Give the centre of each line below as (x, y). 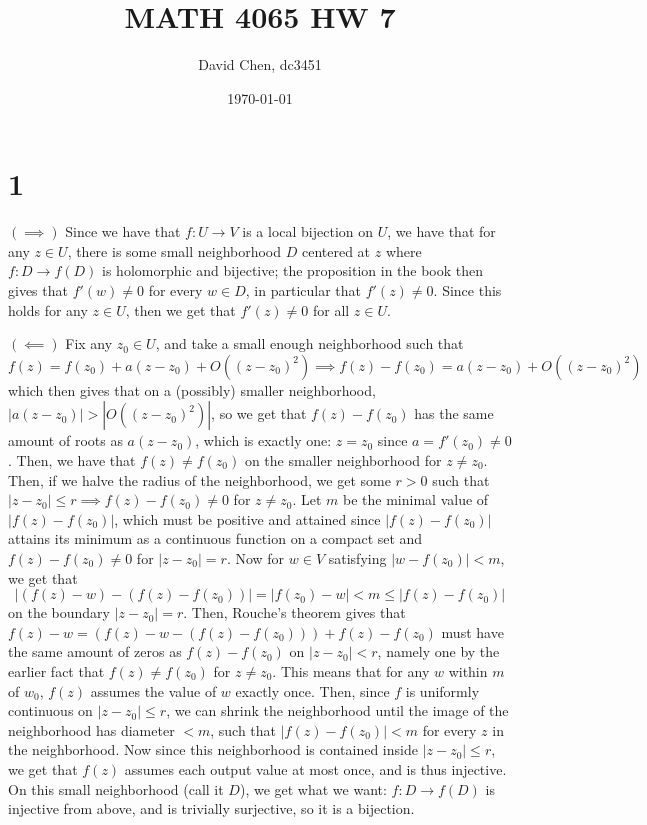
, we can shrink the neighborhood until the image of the (337, 710)
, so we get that (259, 413)
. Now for (255, 557)
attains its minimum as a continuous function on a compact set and (215, 538)
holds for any (48, 309)
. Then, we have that (72, 460)
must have (472, 631)
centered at (336, 250)
